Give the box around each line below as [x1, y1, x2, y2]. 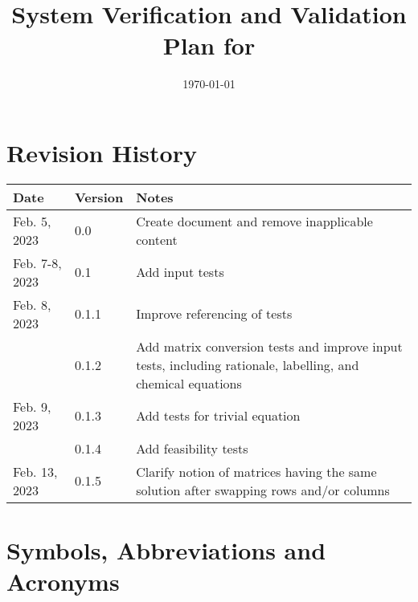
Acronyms [6, 565, 120, 598]
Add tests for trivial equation [136, 406, 301, 425]
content [136, 230, 178, 249]
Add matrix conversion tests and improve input [136, 336, 403, 356]
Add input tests [136, 262, 224, 282]
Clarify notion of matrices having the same [136, 462, 377, 481]
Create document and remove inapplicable [136, 211, 373, 230]
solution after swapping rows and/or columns [136, 480, 390, 499]
